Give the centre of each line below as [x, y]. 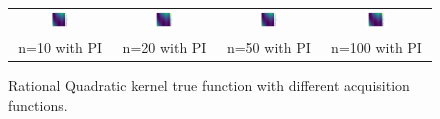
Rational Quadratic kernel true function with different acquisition [209, 85]
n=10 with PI [60, 47]
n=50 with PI [268, 47]
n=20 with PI [164, 47]
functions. [38, 104]
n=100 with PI [376, 47]
